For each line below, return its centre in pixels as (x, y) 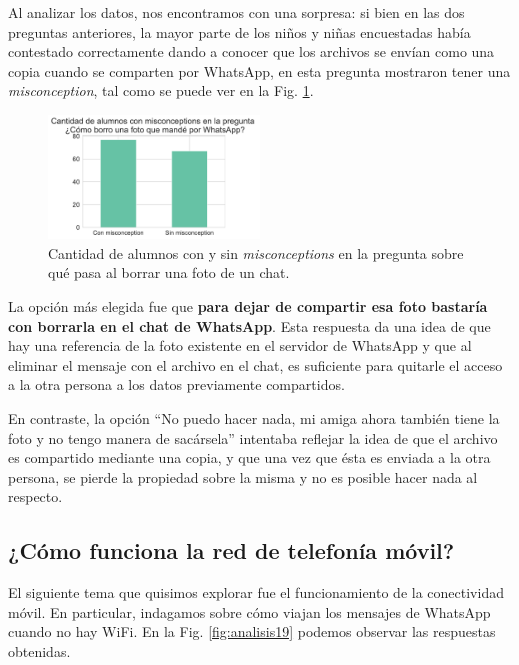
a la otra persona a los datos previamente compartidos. (176, 384)
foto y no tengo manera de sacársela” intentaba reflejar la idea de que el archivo (253, 437)
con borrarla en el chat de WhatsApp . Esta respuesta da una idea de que (249, 325)
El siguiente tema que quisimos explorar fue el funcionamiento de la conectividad (256, 592)
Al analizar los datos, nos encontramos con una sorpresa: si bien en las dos (236, 12)
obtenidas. (39, 650)
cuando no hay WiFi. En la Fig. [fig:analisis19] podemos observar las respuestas (252, 631)
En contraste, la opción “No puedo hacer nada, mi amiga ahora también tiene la (254, 417)
